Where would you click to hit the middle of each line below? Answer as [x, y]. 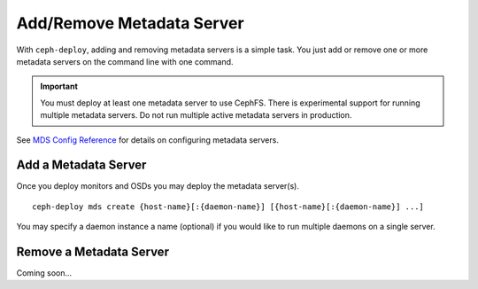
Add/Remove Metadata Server [130, 23]
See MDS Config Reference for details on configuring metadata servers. [147, 140]
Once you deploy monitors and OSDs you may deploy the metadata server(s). [158, 186]
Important [59, 86]
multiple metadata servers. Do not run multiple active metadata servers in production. [196, 115]
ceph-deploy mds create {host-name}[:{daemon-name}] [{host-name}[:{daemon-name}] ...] [228, 207]
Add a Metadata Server [81, 165]
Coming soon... [44, 273]
